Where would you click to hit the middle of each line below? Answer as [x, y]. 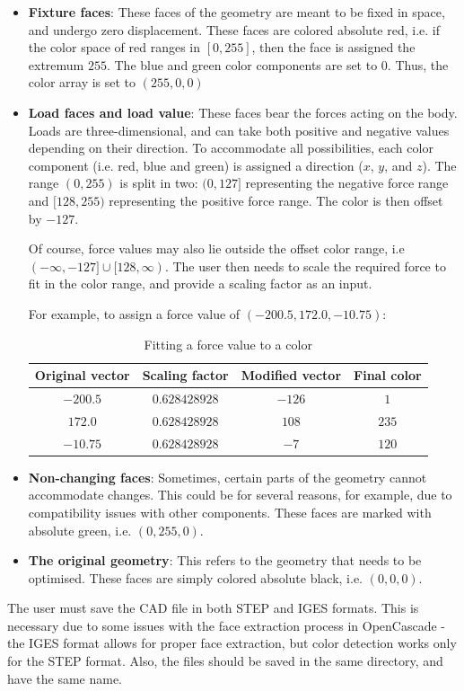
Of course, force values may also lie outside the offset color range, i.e [216, 248]
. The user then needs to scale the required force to [305, 266]
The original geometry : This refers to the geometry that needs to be [225, 560]
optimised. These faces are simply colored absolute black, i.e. [195, 577]
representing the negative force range [347, 183]
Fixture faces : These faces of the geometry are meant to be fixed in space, [236, 12]
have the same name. [65, 678]
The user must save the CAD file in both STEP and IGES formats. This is [213, 608]
